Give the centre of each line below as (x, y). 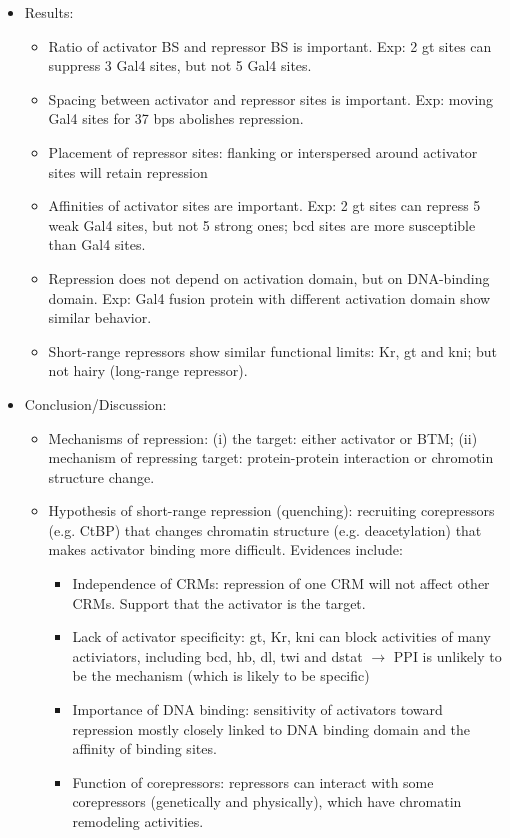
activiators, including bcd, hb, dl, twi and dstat (217, 655)
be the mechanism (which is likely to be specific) (221, 675)
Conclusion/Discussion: (95, 403)
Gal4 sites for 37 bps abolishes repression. (176, 118)
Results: (49, 12)
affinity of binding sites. (144, 748)
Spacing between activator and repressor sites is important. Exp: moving (271, 98)
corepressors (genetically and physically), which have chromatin (267, 801)
